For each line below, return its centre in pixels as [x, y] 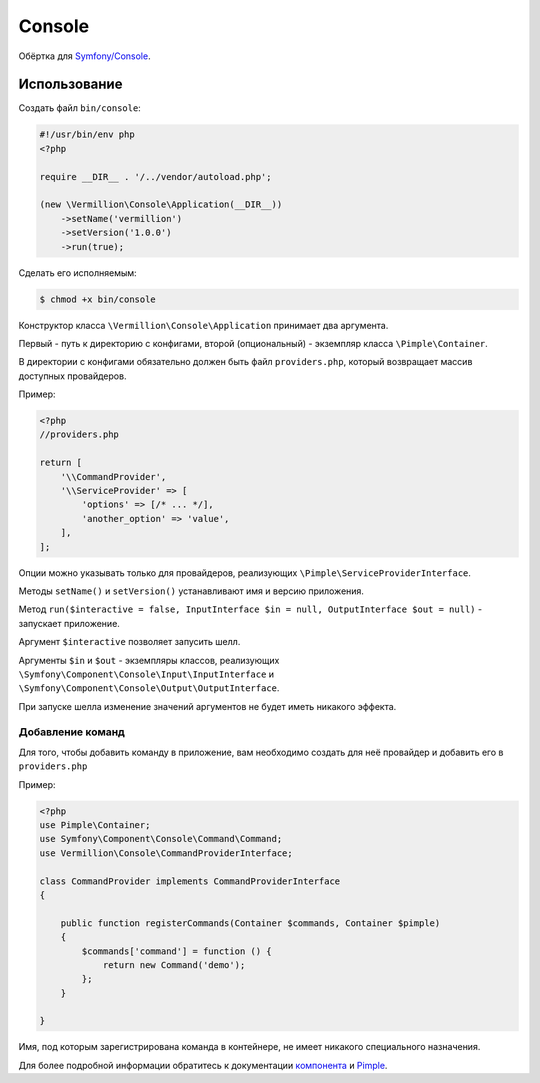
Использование [70, 84]
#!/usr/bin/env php [87, 134]
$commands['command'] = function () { [176, 951]
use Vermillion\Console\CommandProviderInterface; [166, 853]
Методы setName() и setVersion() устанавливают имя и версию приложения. [191, 591]
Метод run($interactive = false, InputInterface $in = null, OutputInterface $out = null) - [250, 609]
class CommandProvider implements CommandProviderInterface [190, 881]
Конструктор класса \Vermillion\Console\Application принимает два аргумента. [203, 325]
